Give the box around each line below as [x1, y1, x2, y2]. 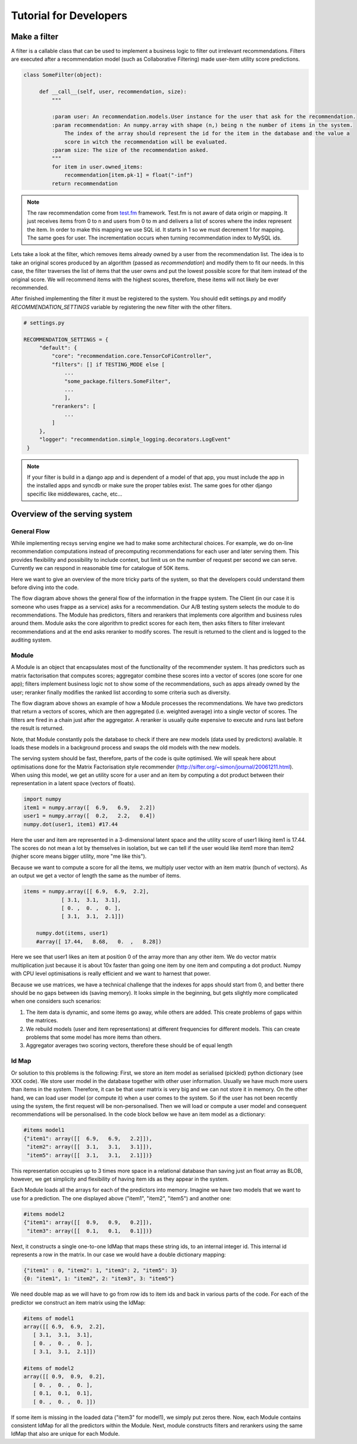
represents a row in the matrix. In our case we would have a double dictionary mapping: [11, 1251, 226, 1258]
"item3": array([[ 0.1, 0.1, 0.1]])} [27, 1227, 153, 1234]
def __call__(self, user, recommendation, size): [39, 88, 187, 95]
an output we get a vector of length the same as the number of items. [11, 872, 181, 879]
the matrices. [26, 1017, 59, 1024]
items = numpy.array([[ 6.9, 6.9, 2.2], [23, 888, 149, 895]
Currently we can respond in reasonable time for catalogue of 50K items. [11, 565, 190, 572]
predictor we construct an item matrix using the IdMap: [11, 1299, 146, 1306]
